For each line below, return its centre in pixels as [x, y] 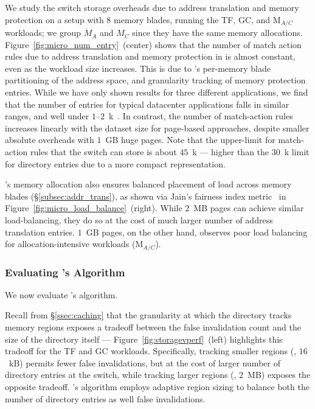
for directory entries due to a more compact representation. [115, 163]
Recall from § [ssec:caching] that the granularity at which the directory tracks [148, 315]
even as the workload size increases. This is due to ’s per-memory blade [138, 68]
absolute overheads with [50, 140]
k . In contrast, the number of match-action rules [201, 116]
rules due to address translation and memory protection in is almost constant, [150, 56]
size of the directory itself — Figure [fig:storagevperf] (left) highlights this [144, 339]
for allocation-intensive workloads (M [74, 244]
